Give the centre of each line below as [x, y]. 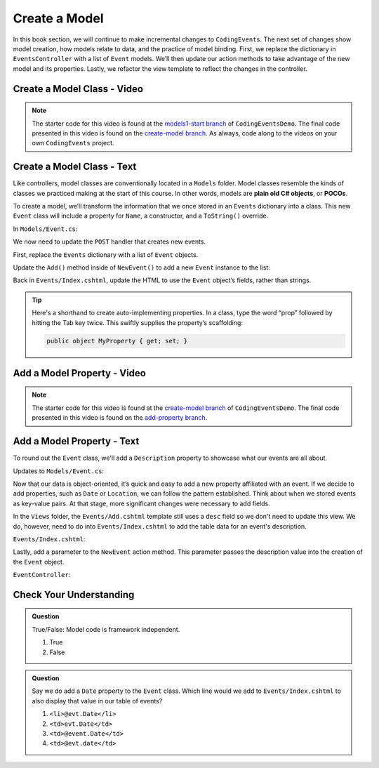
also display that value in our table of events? [97, 701]
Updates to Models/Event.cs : [59, 471]
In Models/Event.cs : [45, 229]
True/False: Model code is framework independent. [106, 629]
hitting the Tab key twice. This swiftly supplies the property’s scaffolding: [138, 322]
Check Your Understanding [74, 594]
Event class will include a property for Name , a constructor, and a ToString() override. [141, 216]
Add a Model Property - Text [76, 441]
